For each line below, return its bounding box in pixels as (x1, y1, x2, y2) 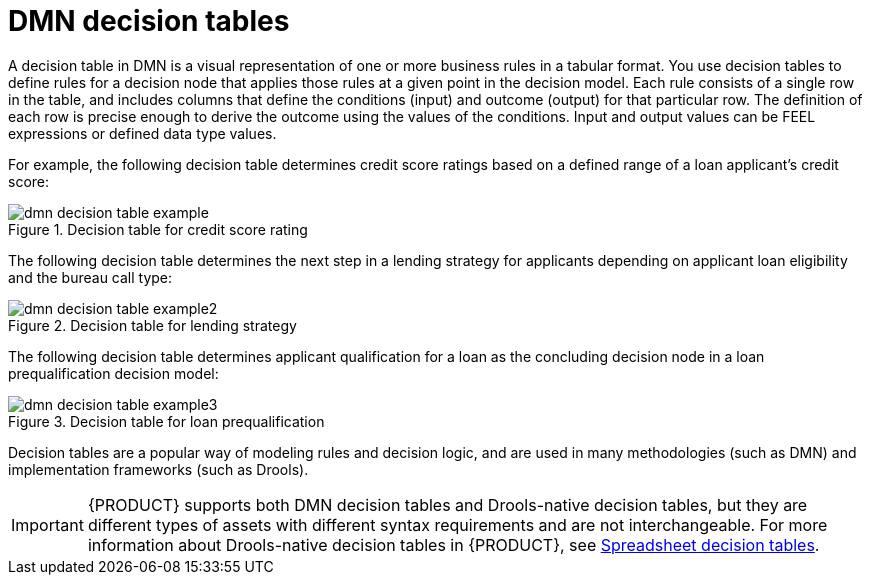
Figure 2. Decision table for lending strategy (8, 316, 297, 334)
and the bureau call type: (8, 268, 173, 286)
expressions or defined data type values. (8, 124, 277, 142)
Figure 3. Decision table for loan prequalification (8, 412, 325, 430)
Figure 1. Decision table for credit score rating (8, 220, 308, 238)
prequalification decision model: (8, 364, 219, 382)
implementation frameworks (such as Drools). (8, 460, 309, 478)
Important (11, 514, 84, 535)
